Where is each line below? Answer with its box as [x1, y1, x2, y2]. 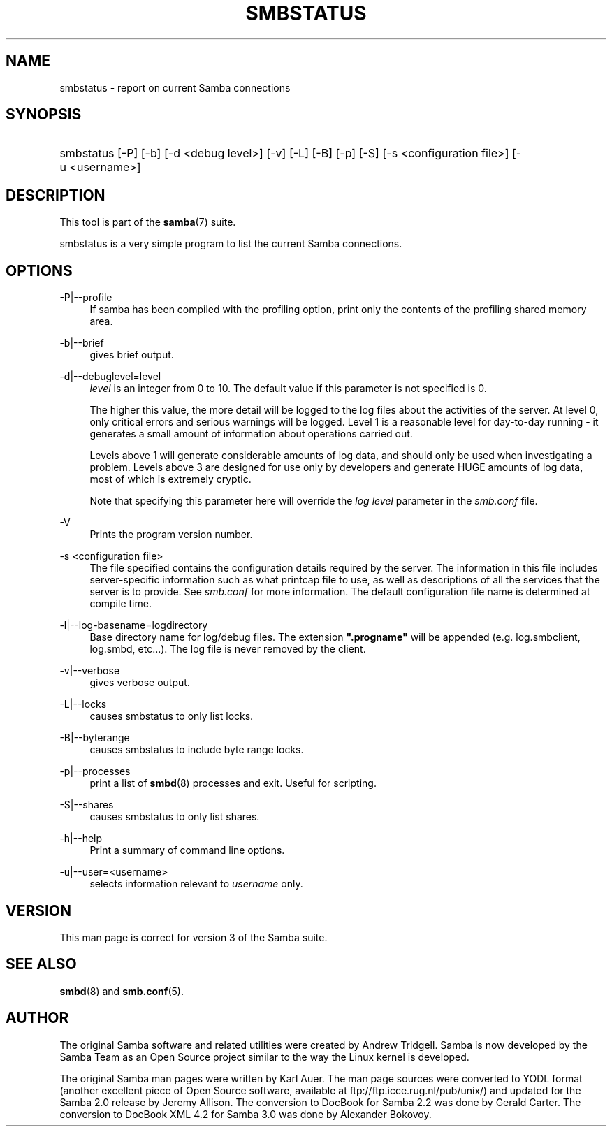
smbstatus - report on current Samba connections [59, 81, 291, 94]
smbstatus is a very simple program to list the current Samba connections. [59, 238, 402, 250]
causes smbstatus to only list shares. [89, 811, 260, 823]
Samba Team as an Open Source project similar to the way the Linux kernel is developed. [59, 1050, 469, 1063]
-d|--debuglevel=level [59, 370, 161, 383]
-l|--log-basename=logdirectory [59, 619, 208, 632]
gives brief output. [89, 349, 174, 361]
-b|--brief [59, 337, 104, 349]
